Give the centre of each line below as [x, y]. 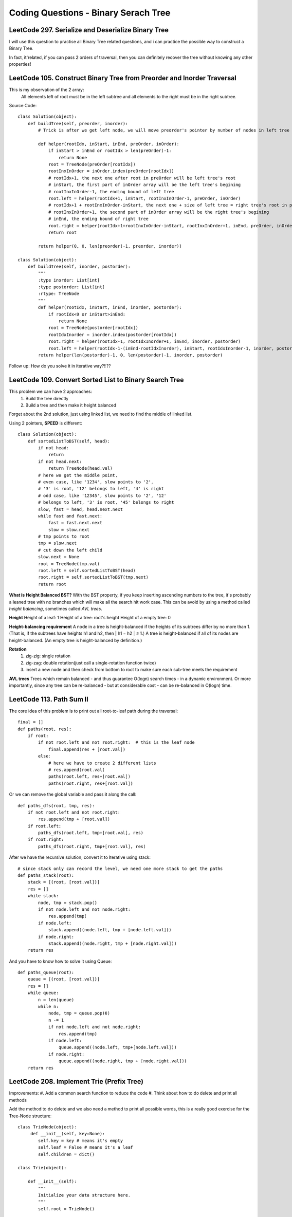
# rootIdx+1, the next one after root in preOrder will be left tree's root [142, 178]
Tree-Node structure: [30, 1116]
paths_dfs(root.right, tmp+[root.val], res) [92, 846]
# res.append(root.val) [77, 770]
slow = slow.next [69, 530]
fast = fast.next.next [75, 523]
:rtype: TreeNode [59, 294]
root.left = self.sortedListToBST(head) [87, 571]
